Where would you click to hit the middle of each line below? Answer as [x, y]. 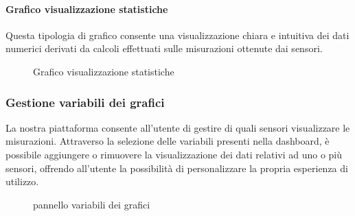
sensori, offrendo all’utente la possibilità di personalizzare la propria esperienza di [177, 168]
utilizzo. [22, 181]
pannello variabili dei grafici [92, 204]
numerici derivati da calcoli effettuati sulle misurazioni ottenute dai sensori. [164, 48]
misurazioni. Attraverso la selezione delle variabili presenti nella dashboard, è [168, 141]
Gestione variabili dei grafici [85, 102]
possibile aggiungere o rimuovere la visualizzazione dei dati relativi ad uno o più [174, 154]
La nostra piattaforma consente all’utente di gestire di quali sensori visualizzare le [178, 127]
